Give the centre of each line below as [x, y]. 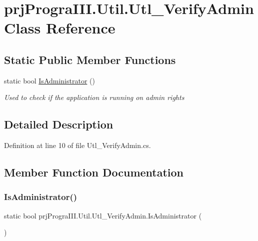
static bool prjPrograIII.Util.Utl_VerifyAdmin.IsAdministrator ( [103, 215]
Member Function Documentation [94, 172]
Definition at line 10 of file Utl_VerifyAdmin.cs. [77, 145]
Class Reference [60, 28]
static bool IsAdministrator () [49, 80]
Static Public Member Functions [90, 59]
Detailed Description [59, 124]
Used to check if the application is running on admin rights [94, 97]
